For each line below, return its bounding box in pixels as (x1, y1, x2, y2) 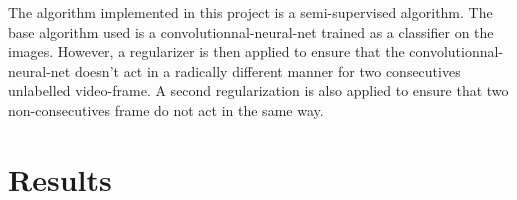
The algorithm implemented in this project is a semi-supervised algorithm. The (8, 2, 493, 22)
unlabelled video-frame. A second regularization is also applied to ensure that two (8, 80, 509, 101)
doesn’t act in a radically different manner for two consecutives (74, 60, 461, 81)
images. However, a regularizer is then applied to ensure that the (8, 41, 405, 62)
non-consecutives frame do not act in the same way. (8, 99, 324, 120)
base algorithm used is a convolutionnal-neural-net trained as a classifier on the (8, 21, 494, 42)
